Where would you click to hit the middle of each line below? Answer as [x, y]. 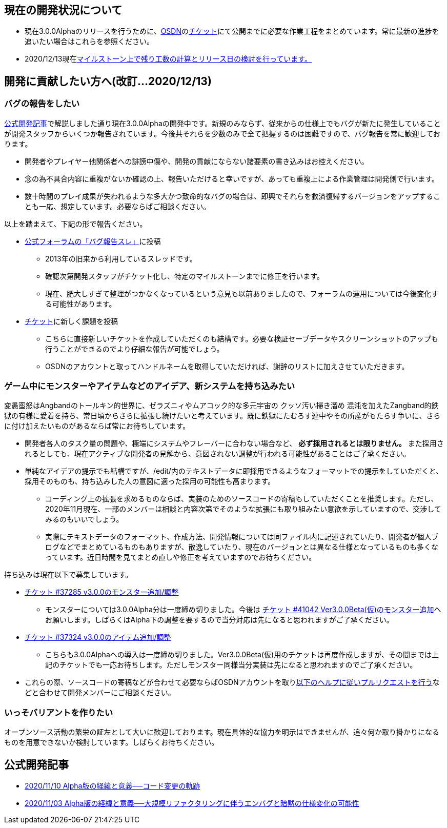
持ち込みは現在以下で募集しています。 [68, 575]
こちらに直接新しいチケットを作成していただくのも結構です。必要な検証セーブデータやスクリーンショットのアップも [242, 338]
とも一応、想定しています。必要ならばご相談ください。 [118, 206]
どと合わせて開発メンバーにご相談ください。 [100, 693]
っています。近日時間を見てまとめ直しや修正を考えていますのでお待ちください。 [181, 557]
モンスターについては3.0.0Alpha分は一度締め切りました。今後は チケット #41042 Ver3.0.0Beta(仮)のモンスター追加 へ [243, 610]
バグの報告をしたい [42, 104]
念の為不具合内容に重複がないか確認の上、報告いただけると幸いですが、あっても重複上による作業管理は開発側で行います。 [232, 178]
